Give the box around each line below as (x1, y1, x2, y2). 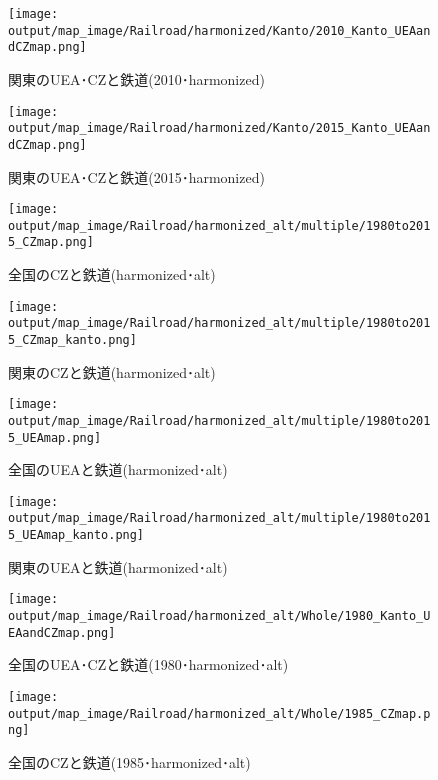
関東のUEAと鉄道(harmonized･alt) (8, 556, 228, 577)
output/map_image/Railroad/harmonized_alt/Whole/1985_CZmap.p (8, 706, 431, 721)
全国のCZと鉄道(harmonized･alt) (8, 264, 216, 285)
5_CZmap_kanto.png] (8, 333, 137, 347)
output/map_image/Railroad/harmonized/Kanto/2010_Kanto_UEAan (8, 23, 431, 38)
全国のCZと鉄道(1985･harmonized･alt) (8, 751, 251, 772)
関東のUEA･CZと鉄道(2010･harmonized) (8, 68, 265, 89)
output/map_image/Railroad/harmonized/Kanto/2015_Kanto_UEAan (8, 121, 431, 136)
